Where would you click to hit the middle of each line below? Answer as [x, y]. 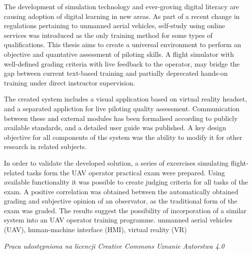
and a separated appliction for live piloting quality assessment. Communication [122, 108]
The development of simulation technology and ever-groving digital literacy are [122, 6]
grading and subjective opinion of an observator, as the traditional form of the [121, 201]
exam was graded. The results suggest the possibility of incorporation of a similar [125, 210]
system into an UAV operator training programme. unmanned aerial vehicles [118, 220]
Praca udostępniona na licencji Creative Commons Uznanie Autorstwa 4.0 [114, 246]
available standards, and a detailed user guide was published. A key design [115, 127]
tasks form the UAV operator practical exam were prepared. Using [126, 172]
